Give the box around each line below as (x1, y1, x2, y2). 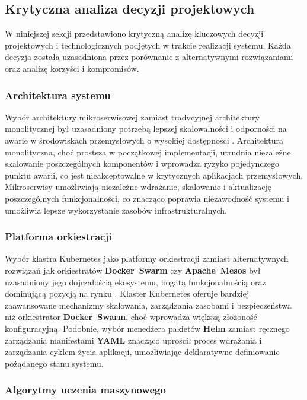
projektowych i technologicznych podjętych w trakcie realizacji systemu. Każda (5, 39, 291, 51)
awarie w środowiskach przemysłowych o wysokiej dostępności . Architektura (5, 134, 284, 146)
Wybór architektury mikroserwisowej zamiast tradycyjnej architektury (5, 110, 260, 123)
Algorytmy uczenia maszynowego (5, 382, 166, 397)
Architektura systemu (5, 87, 111, 102)
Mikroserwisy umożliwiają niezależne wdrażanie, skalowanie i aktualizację (5, 180, 271, 193)
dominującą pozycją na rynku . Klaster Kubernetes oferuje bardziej (5, 287, 250, 300)
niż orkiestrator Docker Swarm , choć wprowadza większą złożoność (5, 310, 257, 323)
